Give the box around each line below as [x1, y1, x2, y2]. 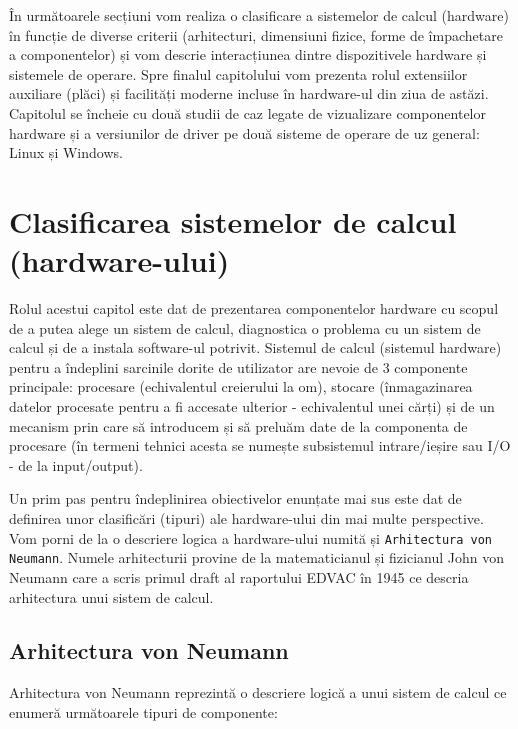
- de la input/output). [9, 454, 143, 475]
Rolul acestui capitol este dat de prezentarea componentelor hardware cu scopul [9, 298, 499, 319]
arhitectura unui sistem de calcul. [9, 586, 214, 607]
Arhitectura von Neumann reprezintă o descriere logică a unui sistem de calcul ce [9, 682, 507, 703]
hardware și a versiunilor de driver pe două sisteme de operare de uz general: [9, 122, 480, 143]
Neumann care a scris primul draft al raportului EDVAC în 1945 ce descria [9, 566, 469, 587]
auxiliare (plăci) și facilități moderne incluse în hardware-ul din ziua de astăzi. [9, 83, 489, 104]
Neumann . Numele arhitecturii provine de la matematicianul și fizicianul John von [9, 547, 505, 568]
